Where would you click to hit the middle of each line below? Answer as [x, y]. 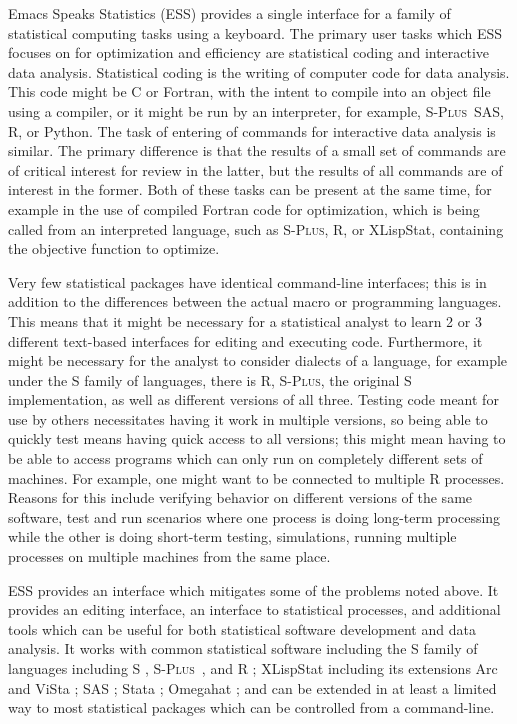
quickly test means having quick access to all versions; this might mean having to [257, 438]
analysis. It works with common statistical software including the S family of [243, 648]
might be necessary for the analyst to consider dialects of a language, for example [258, 360]
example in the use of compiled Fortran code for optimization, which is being [244, 208]
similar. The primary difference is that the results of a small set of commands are [257, 150]
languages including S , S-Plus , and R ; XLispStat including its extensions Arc [253, 668]
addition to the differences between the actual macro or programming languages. [255, 301]
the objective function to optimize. [114, 248]
